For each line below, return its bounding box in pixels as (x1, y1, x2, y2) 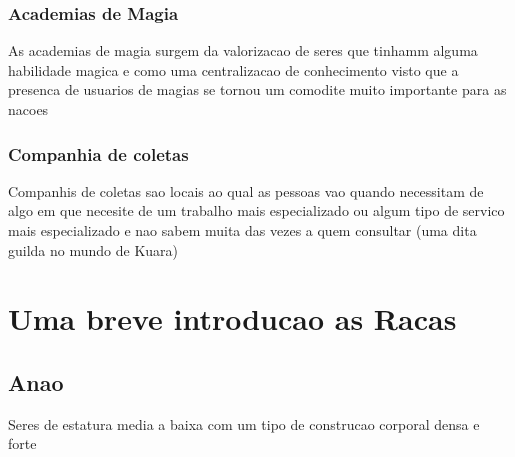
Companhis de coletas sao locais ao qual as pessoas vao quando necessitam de (8, 180, 484, 201)
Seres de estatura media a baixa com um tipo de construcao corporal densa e (8, 413, 480, 434)
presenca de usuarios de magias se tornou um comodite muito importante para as (8, 79, 507, 100)
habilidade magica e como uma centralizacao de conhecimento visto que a (8, 59, 459, 80)
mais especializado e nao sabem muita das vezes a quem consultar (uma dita (8, 220, 477, 240)
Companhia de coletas (8, 141, 189, 166)
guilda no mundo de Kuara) (8, 239, 179, 260)
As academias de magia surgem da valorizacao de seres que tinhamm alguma (8, 40, 478, 61)
